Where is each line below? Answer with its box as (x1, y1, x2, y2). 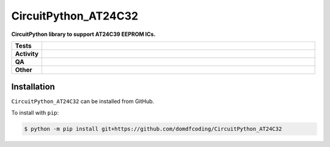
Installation (11, 82, 55, 92)
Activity (15, 49, 39, 58)
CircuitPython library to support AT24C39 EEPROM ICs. (11, 30, 156, 38)
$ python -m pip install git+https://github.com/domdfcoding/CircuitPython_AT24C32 (24, 125, 282, 132)
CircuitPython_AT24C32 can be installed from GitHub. (11, 98, 155, 105)
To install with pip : (11, 109, 59, 116)
